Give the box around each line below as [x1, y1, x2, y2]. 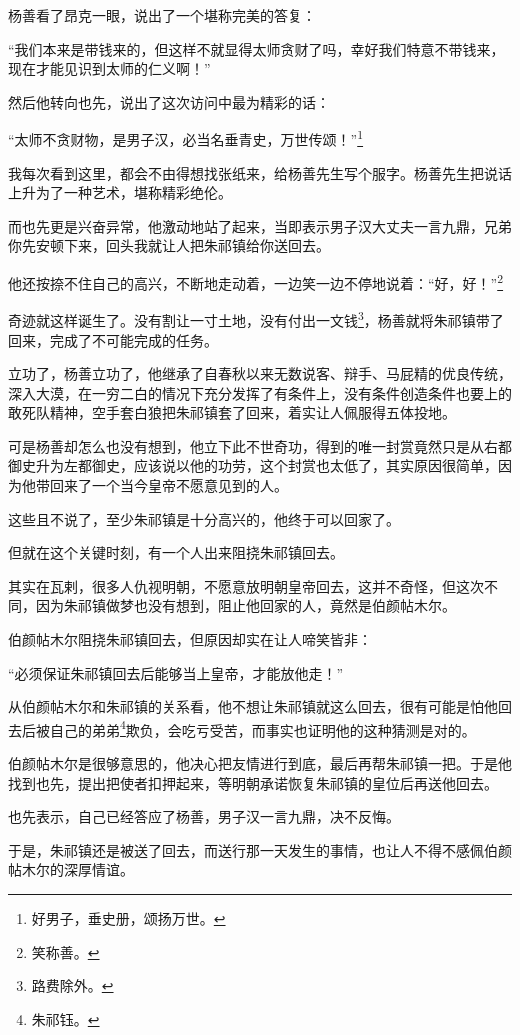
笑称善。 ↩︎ [31, 941, 100, 962]
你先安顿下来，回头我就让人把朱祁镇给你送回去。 [8, 235, 330, 256]
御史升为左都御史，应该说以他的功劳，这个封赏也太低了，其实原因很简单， [8, 455, 498, 476]
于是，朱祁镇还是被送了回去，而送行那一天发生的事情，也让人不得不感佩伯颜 [8, 839, 512, 860]
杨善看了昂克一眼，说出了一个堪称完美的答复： [8, 5, 316, 25]
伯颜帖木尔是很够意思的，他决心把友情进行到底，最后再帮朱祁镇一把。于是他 [8, 753, 512, 774]
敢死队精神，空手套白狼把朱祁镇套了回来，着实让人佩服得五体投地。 [8, 402, 456, 423]
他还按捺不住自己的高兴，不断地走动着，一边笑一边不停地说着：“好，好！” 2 [8, 270, 504, 293]
